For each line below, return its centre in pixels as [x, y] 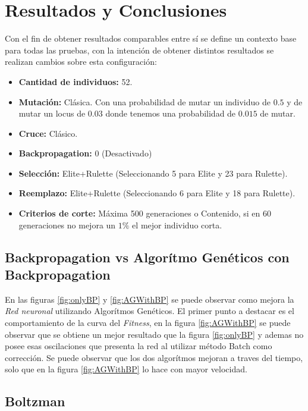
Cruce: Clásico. [48, 133]
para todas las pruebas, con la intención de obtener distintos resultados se [139, 50]
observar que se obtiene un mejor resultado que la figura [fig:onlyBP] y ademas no [154, 334]
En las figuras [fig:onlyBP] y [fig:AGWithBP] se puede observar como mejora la [150, 299]
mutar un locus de [52, 113]
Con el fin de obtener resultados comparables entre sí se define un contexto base [151, 38]
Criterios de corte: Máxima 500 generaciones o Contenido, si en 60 [145, 213]
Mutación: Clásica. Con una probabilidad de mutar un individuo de [144, 101]
